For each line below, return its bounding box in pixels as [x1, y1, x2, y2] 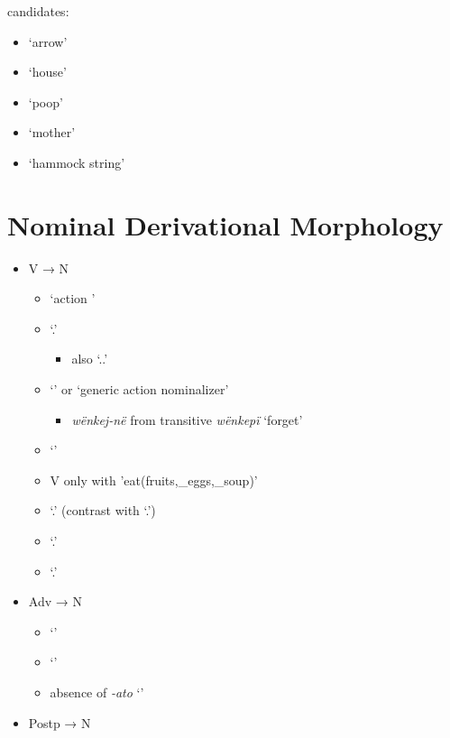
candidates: [7, 2, 69, 20]
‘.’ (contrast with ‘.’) [50, 501, 156, 520]
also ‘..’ [71, 349, 108, 368]
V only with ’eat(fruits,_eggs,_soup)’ [50, 470, 258, 489]
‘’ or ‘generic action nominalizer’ [50, 380, 229, 399]
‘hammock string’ [28, 152, 125, 171]
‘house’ [28, 62, 67, 81]
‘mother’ [28, 123, 76, 142]
